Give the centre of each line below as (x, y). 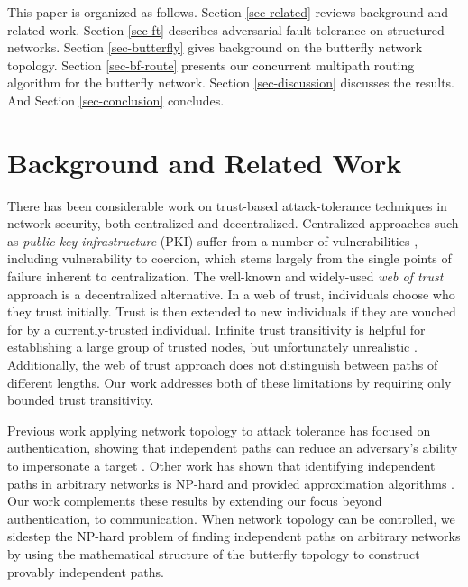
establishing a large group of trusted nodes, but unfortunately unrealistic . (212, 347)
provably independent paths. (86, 571)
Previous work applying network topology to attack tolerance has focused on (219, 430)
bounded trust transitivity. (81, 400)
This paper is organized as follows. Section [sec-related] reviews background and (228, 12)
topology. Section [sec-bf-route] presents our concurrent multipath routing (211, 64)
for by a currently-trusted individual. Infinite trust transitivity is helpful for (216, 329)
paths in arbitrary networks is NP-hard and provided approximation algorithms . (231, 483)
